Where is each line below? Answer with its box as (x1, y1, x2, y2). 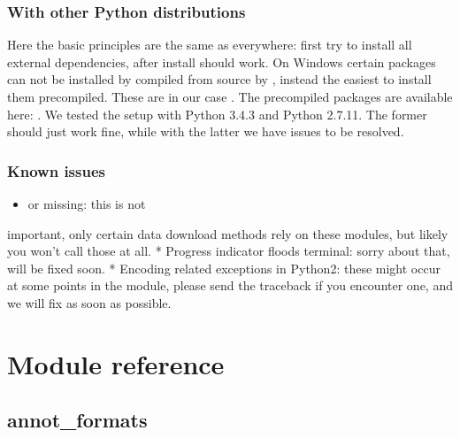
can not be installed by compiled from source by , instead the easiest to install (7, 70, 432, 88)
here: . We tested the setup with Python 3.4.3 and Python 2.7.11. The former (7, 104, 427, 123)
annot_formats (7, 406, 148, 434)
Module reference (7, 345, 225, 381)
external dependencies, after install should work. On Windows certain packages (7, 52, 436, 71)
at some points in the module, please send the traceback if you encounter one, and (7, 276, 453, 295)
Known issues (7, 159, 105, 181)
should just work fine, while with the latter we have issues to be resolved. (7, 122, 404, 141)
